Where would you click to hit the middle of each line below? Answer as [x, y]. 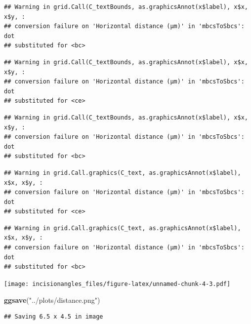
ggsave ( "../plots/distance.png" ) [52, 300]
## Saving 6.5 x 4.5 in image [54, 317]
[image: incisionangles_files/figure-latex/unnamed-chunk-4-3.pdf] [117, 284]
